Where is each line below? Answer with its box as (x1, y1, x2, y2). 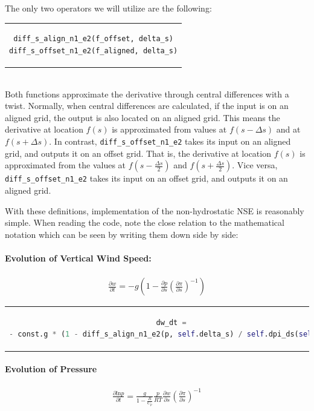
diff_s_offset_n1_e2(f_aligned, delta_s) (9, 46, 178, 55)
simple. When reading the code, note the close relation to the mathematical (5, 216, 284, 229)
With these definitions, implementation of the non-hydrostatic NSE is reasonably (5, 204, 304, 217)
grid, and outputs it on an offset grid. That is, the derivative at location (5, 146, 271, 159)
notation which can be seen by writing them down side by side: (5, 228, 239, 240)
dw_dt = (156, 318, 187, 327)
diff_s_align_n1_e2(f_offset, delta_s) (13, 35, 174, 44)
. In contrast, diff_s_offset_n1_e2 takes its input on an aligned (49, 135, 291, 147)
